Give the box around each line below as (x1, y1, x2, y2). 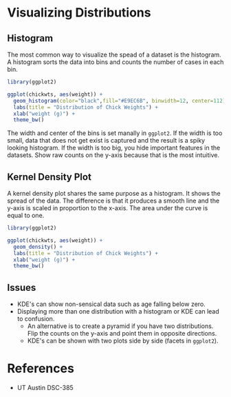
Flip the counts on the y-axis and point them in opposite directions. (27, 329, 217, 338)
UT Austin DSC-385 (16, 384, 74, 392)
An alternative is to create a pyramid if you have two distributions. (27, 322, 214, 330)
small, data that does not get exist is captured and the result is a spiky (7, 136, 205, 145)
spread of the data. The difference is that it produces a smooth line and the (7, 196, 220, 205)
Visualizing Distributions (7, 5, 151, 21)
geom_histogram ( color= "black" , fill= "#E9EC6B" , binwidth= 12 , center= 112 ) (13, 97, 226, 104)
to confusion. (16, 315, 55, 323)
